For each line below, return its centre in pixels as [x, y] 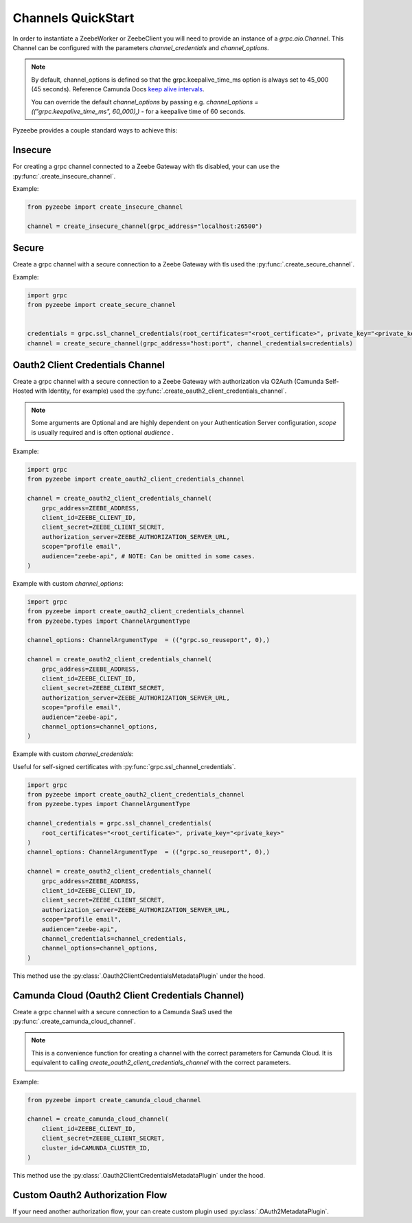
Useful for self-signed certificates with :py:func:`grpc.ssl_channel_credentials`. [124, 766]
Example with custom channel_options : [68, 583]
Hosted [23, 391]
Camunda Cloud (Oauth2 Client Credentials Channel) [128, 995]
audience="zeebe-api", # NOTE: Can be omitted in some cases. [148, 556]
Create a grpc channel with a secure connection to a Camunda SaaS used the [123, 1011]
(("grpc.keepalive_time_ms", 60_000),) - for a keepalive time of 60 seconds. [138, 111]
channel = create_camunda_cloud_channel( [98, 1119]
